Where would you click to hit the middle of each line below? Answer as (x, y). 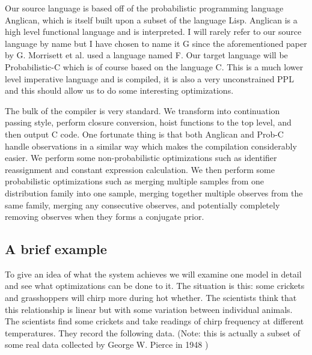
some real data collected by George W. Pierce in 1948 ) (107, 344)
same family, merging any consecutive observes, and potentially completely (142, 205)
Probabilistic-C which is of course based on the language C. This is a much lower (154, 66)
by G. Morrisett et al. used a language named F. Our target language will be (146, 55)
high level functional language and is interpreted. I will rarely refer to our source (153, 32)
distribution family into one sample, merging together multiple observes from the (154, 193)
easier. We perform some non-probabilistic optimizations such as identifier (141, 158)
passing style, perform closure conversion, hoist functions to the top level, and (148, 122)
